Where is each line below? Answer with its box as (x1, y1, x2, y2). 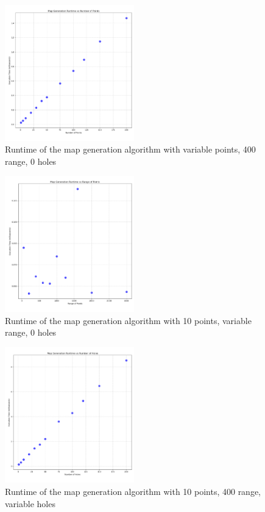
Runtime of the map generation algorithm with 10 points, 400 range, (5, 485, 261, 498)
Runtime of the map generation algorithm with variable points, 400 (5, 143, 256, 156)
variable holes (5, 497, 55, 510)
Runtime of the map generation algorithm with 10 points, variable (5, 314, 252, 326)
